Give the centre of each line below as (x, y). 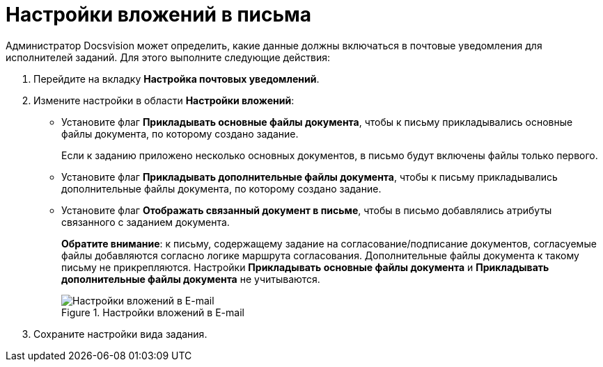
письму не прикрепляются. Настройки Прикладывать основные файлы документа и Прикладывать (305, 267)
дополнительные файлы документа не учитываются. (191, 279)
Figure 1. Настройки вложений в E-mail (153, 312)
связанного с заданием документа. (146, 222)
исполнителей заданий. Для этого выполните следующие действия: (168, 57)
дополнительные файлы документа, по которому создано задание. (221, 188)
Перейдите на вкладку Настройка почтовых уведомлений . (177, 79)
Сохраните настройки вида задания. (120, 334)
